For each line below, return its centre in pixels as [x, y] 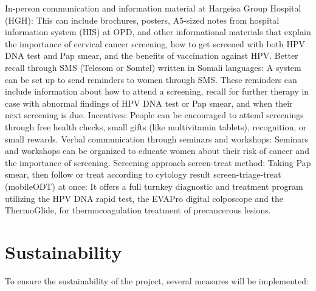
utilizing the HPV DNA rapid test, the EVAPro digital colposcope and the [144, 198]
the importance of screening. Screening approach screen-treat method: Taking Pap [158, 162]
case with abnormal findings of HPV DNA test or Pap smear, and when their [149, 103]
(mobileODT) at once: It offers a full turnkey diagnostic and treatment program [154, 186]
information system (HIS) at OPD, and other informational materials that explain [158, 32]
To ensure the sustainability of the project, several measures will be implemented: [157, 280]
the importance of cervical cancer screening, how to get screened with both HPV [155, 43]
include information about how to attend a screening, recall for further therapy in [157, 91]
